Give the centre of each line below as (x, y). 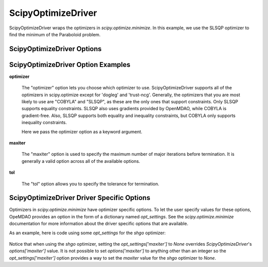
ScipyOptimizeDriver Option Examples (70, 65)
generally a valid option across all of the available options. (81, 161)
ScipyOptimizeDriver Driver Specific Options (80, 198)
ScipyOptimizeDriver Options (55, 49)
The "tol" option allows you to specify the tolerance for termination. (90, 184)
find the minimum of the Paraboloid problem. (55, 34)
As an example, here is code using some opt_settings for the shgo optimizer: (87, 233)
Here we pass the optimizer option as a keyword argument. (82, 132)
